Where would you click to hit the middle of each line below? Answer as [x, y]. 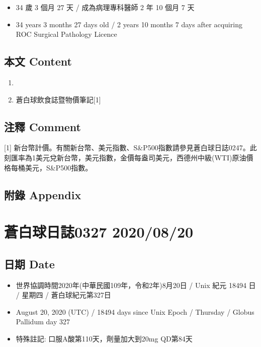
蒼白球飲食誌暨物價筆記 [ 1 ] [58, 99]
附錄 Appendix [43, 194]
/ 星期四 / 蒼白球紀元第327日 [63, 295]
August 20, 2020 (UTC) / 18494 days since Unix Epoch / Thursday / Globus [135, 311]
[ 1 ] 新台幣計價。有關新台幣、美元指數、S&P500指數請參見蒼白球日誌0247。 [127, 148]
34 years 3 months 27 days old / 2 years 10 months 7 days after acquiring [129, 24]
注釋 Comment [43, 126]
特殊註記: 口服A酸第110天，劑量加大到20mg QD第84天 [104, 338]
